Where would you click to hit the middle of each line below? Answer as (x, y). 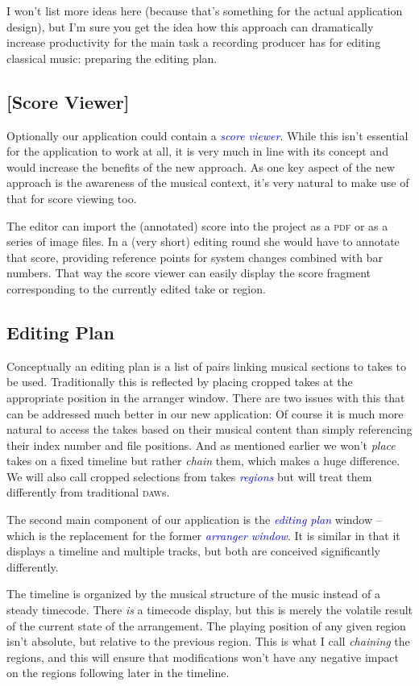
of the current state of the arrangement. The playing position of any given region (206, 625)
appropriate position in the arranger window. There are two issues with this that (206, 397)
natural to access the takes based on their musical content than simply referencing (209, 429)
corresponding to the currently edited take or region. (136, 288)
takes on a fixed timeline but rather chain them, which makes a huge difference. (203, 461)
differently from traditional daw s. (88, 492)
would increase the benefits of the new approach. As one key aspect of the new (201, 166)
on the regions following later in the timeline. (118, 673)
